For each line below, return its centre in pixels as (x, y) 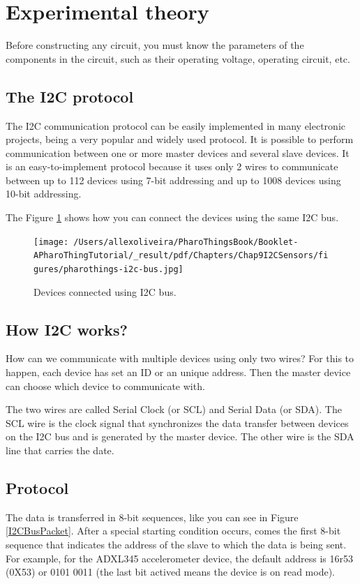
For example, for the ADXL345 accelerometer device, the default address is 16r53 (180, 558)
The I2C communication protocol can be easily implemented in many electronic (176, 125)
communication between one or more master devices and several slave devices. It (178, 152)
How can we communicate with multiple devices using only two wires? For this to (180, 358)
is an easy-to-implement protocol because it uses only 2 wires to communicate (172, 166)
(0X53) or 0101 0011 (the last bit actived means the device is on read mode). (170, 572)
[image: (51, 242)
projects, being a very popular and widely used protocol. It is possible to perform (180, 139)
